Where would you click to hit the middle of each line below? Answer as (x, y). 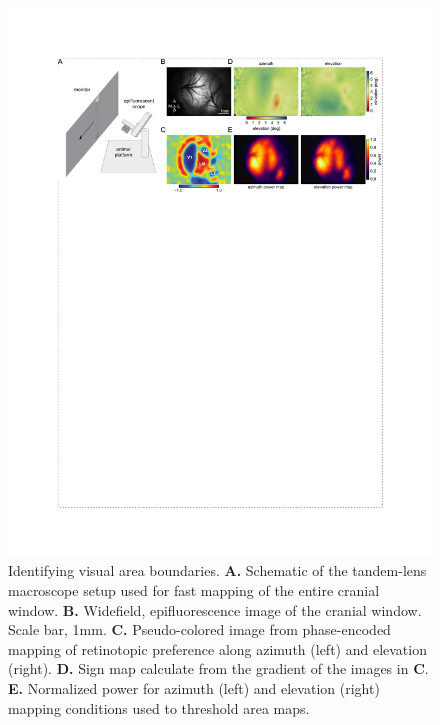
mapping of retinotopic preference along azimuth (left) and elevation (217, 648)
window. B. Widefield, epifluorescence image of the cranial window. (215, 609)
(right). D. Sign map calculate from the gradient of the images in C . (218, 668)
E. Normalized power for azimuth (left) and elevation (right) (194, 688)
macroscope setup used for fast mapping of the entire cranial (194, 590)
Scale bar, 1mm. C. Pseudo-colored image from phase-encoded (199, 629)
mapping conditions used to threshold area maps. (159, 707)
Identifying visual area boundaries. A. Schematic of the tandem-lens (217, 570)
